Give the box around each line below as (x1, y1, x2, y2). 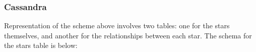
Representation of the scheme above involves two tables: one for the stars (4, 20, 230, 31)
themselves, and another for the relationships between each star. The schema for (4, 30, 252, 40)
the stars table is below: (4, 40, 78, 50)
